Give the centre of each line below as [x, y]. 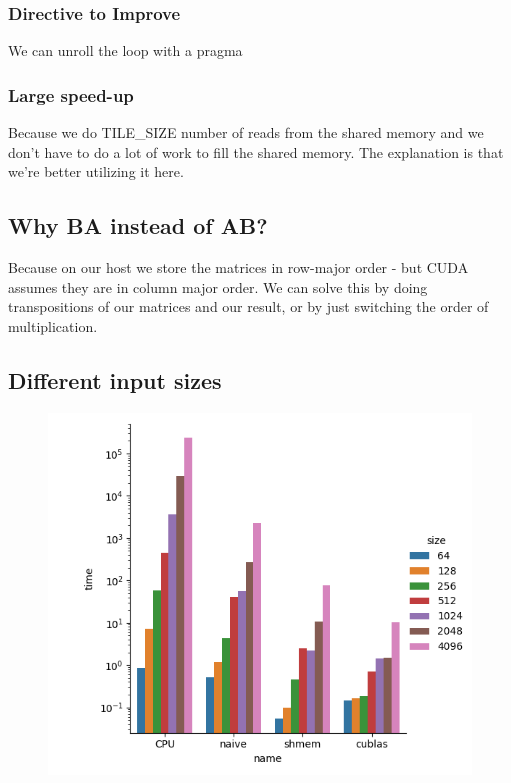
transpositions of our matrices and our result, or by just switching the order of [248, 306]
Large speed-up [71, 94]
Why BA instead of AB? [138, 225]
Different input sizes [115, 379]
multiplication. [53, 325]
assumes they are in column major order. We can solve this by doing [218, 286]
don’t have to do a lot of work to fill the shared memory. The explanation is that [256, 151]
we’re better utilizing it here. [96, 171]
